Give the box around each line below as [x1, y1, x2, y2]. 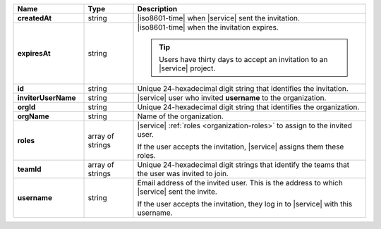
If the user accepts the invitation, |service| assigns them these [137, 142, 344, 151]
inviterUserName [17, 93, 77, 102]
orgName [17, 111, 49, 121]
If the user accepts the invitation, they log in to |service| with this [137, 199, 353, 209]
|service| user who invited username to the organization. [137, 93, 327, 102]
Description [137, 4, 178, 13]
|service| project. [159, 63, 216, 73]
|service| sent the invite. [137, 187, 218, 197]
